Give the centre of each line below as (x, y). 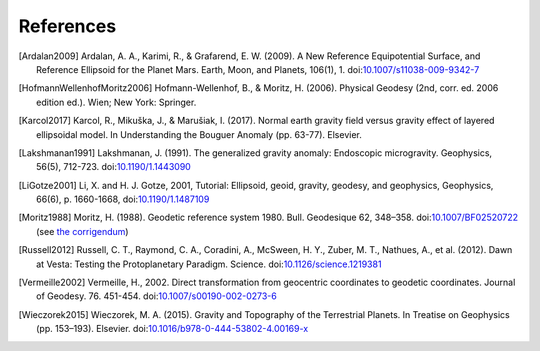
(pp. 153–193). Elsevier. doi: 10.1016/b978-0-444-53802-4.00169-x (172, 329)
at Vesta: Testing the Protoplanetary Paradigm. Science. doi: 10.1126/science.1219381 (209, 264)
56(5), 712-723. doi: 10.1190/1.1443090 (114, 167)
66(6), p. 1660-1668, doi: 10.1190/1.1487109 (123, 199)
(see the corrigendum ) (82, 231)
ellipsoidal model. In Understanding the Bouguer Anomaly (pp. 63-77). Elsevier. (199, 134)
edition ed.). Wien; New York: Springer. (116, 102)
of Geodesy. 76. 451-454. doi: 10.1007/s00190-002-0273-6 (156, 296)
